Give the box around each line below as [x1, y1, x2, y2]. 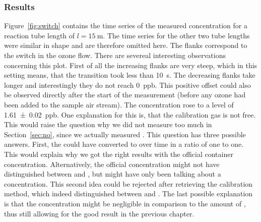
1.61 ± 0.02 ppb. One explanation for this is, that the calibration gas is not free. [4, 109, 256, 120]
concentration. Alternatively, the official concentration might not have [4, 158, 220, 169]
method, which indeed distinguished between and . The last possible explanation [4, 188, 253, 199]
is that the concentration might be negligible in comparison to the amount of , [4, 198, 246, 208]
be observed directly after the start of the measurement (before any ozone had [4, 89, 246, 100]
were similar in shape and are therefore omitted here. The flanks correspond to [4, 40, 247, 50]
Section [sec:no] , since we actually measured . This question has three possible [4, 129, 246, 139]
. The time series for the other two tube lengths [103, 30, 250, 40]
